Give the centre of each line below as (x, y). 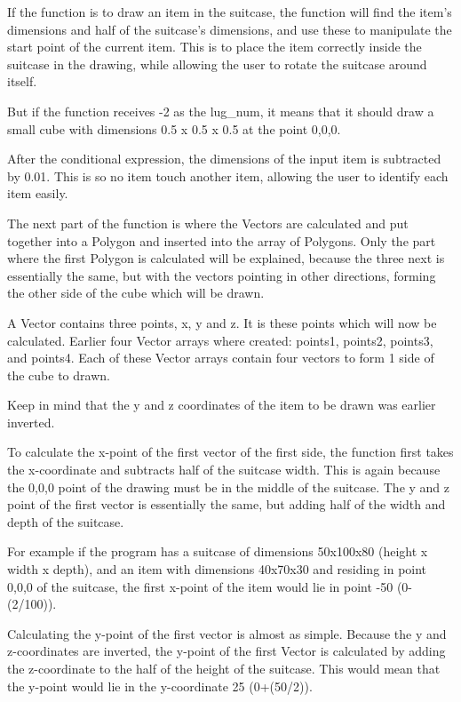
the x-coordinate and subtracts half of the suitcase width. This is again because (224, 470)
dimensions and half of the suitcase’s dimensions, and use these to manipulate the (230, 29)
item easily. (38, 193)
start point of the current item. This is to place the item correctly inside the (215, 47)
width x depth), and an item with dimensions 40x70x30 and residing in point (217, 569)
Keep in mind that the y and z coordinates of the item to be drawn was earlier (222, 405)
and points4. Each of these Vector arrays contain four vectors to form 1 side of (221, 358)
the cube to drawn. (59, 375)
